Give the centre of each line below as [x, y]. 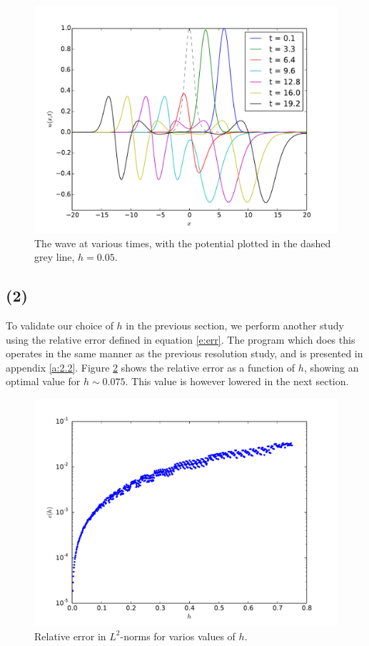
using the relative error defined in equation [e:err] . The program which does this [181, 339]
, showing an [331, 367]
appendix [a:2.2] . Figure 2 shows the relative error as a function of [151, 367]
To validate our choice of [60, 325]
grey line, [55, 257]
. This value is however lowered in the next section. [237, 381]
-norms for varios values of [178, 636]
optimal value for [43, 381]
